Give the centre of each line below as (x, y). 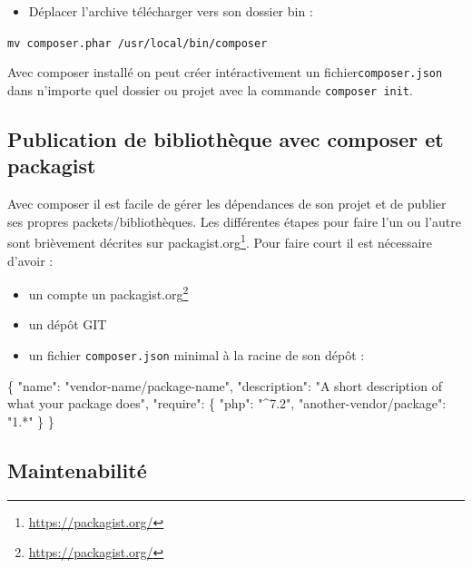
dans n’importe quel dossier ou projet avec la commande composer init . (210, 89)
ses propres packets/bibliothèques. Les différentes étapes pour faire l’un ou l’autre (234, 221)
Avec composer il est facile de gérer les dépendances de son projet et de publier (227, 204)
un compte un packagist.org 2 (108, 293)
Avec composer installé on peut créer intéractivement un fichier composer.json (225, 72)
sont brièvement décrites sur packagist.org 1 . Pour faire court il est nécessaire (220, 241)
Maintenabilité (77, 470)
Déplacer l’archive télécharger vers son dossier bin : (171, 11)
